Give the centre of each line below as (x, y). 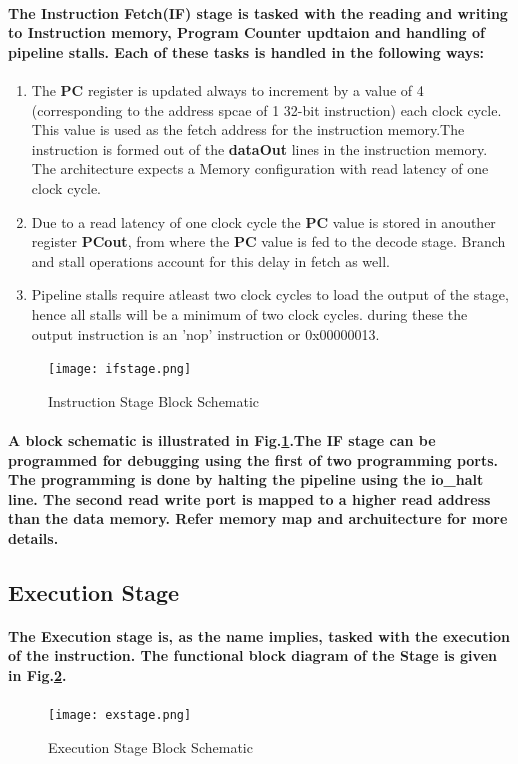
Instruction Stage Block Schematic (154, 400)
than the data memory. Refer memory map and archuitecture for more (258, 518)
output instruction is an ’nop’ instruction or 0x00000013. (205, 333)
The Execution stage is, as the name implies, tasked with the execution (259, 635)
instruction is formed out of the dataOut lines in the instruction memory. (259, 148)
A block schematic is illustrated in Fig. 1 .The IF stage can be (222, 439)
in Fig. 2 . (37, 675)
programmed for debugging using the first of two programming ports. (253, 459)
